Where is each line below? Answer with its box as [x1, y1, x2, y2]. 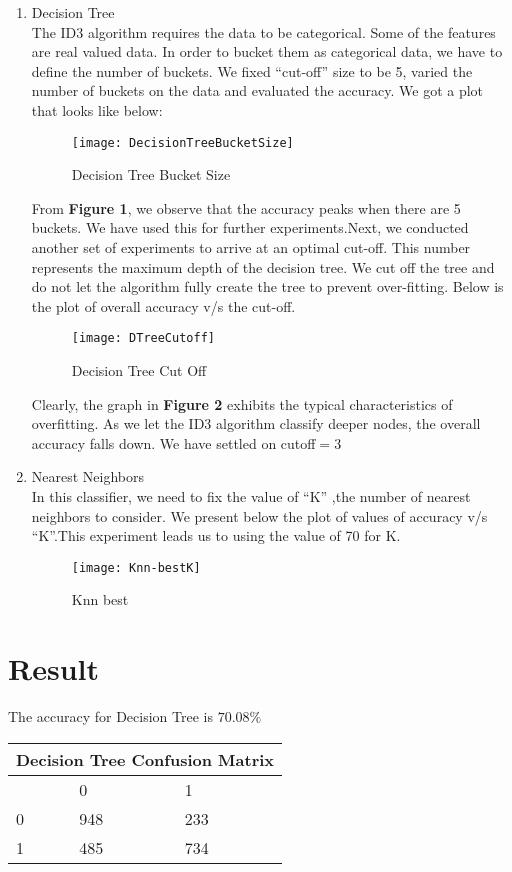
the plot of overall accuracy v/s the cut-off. [31, 295, 296, 316]
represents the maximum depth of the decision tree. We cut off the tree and [31, 256, 495, 277]
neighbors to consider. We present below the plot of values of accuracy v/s [31, 505, 488, 526]
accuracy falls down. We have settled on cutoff [31, 432, 316, 453]
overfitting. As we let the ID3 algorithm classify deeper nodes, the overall [31, 413, 481, 434]
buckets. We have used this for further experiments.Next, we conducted [31, 217, 469, 238]
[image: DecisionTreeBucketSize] [71, 135, 294, 150]
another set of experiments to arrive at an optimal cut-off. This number [31, 237, 471, 257]
